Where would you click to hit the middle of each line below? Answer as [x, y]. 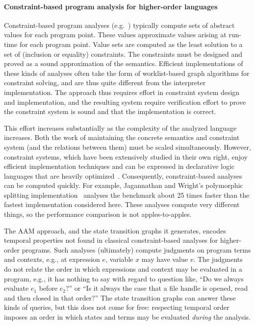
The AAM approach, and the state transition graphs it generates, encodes [115, 230]
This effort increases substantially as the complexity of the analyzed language [120, 128]
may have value [165, 259]
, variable [119, 259]
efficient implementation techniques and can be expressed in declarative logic [119, 166]
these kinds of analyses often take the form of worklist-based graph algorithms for [127, 73]
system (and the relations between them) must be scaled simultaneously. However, [127, 147]
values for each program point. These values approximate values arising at [115, 35]
